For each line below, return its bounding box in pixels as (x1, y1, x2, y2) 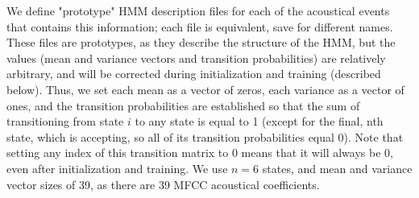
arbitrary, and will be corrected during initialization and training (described (6, 65, 381, 82)
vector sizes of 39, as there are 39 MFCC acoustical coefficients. (6, 175, 320, 192)
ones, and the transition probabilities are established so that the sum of (6, 97, 360, 113)
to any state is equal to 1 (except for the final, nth (135, 113, 384, 130)
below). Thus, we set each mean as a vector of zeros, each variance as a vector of (6, 80, 404, 97)
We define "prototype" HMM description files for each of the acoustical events (6, 2, 390, 19)
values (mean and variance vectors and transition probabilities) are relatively (6, 49, 386, 66)
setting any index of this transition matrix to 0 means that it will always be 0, (6, 144, 393, 161)
